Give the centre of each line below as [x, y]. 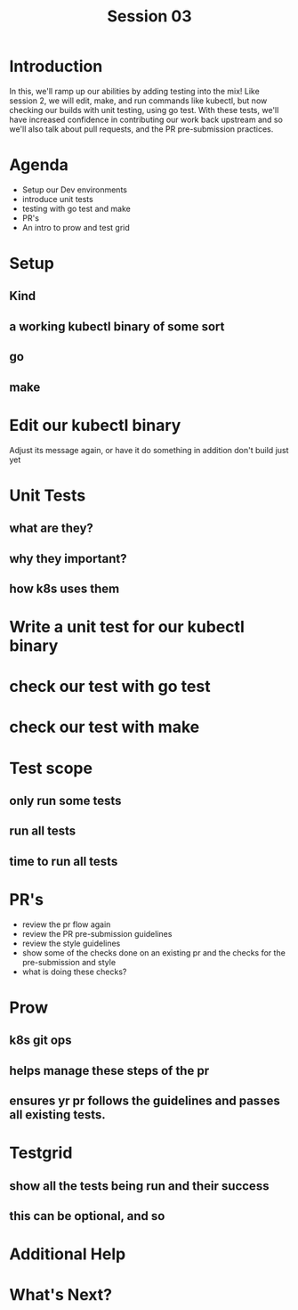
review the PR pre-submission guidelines [97, 933]
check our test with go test [110, 687]
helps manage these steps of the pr [109, 1070]
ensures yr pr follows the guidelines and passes [145, 1101]
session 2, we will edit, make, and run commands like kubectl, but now [138, 101]
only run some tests [65, 801]
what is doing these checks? [74, 972]
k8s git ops [41, 1041]
